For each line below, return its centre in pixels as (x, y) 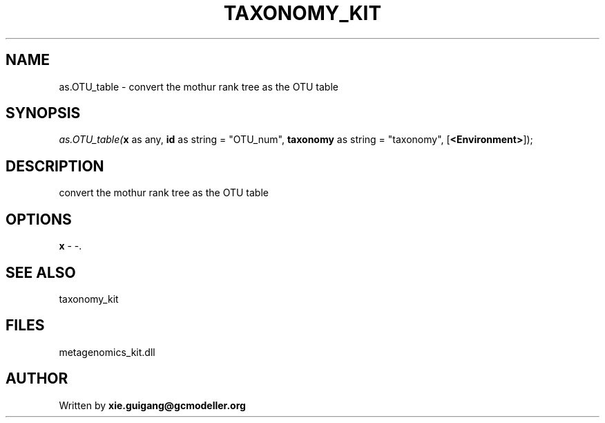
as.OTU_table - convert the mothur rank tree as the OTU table (199, 86)
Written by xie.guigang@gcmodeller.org (152, 405)
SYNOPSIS (43, 113)
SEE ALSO (41, 272)
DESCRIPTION (55, 166)
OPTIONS (39, 219)
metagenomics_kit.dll (107, 352)
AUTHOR (37, 379)
